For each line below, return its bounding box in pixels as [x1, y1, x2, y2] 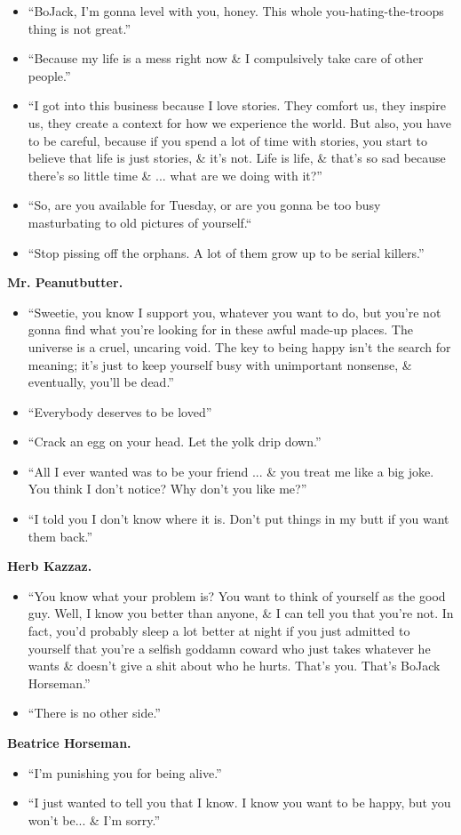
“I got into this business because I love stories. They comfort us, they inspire [28, 96, 446, 115]
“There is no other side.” [28, 703, 161, 722]
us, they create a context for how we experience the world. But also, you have [28, 113, 451, 132]
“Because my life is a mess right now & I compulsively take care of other [28, 49, 424, 68]
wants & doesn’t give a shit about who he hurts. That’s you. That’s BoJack [28, 656, 441, 675]
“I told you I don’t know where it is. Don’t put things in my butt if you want [28, 510, 449, 528]
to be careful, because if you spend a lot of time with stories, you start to [28, 131, 428, 149]
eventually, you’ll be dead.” [28, 373, 174, 391]
